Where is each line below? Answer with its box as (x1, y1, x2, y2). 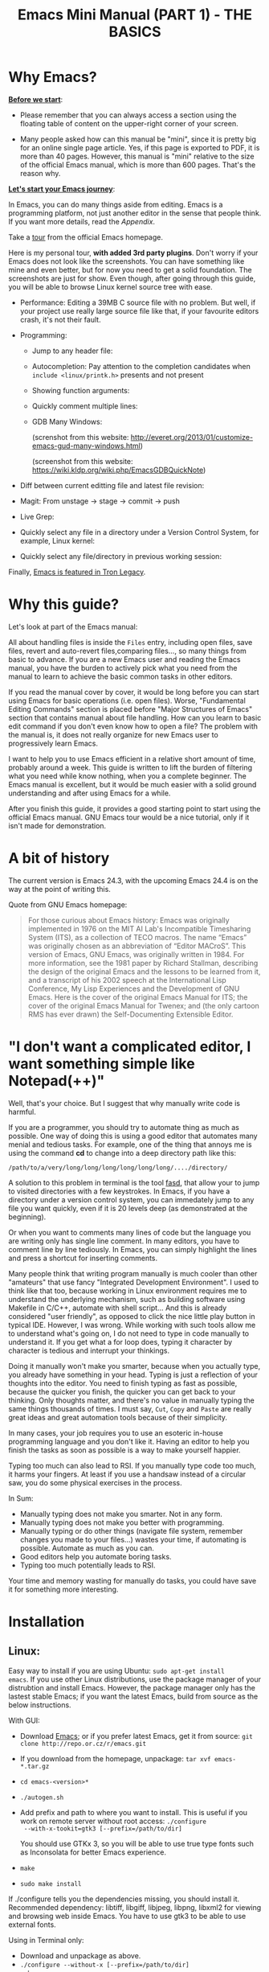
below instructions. (8, 1699, 71, 1710)
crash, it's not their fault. (19, 314, 102, 324)
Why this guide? (8, 595, 119, 614)
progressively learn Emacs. (8, 738, 99, 748)
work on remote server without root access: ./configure (19, 1816, 207, 1826)
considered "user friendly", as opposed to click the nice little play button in (8, 1311, 255, 1321)
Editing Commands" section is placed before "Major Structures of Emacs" (8, 704, 253, 713)
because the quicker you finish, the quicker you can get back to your (8, 1387, 236, 1396)
